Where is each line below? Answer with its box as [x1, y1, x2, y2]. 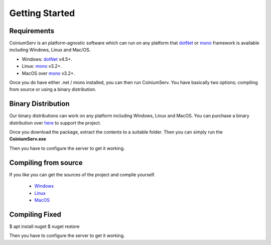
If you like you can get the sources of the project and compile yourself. [9, 171, 156, 178]
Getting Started [9, 8, 75, 19]
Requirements [9, 27, 55, 35]
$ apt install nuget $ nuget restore [9, 223, 80, 229]
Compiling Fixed [9, 210, 61, 218]
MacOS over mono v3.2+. [22, 70, 75, 76]
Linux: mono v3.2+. [22, 63, 62, 69]
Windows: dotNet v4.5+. [22, 56, 72, 62]
